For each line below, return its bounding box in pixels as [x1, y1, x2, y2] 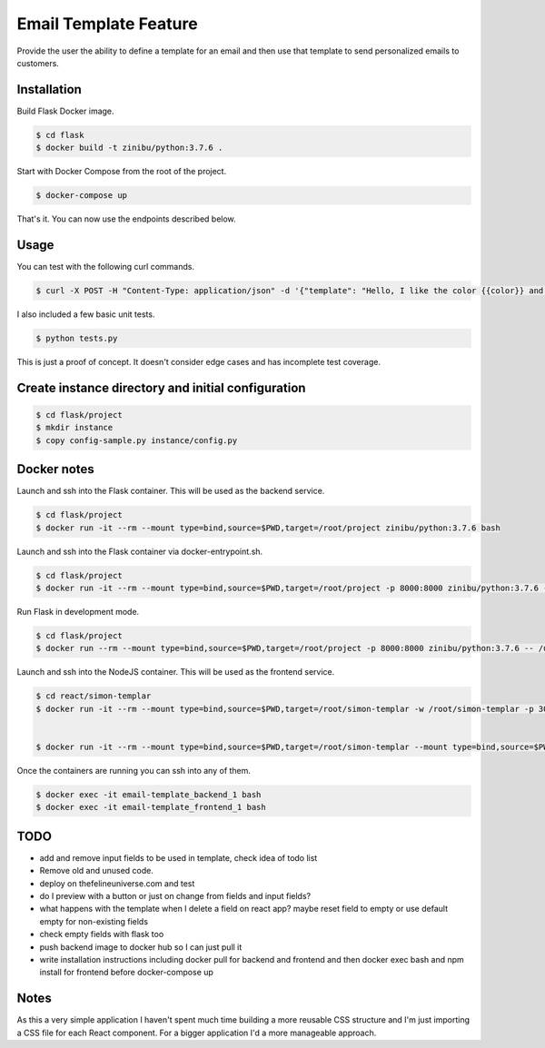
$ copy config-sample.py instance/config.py [35, 435, 238, 445]
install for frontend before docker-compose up [39, 967, 213, 978]
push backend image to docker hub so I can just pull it [39, 941, 243, 953]
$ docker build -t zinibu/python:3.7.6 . [35, 143, 223, 153]
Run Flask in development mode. [16, 607, 140, 618]
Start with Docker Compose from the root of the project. [16, 166, 227, 177]
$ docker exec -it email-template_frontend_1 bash [35, 802, 267, 813]
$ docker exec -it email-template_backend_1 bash [35, 789, 262, 799]
